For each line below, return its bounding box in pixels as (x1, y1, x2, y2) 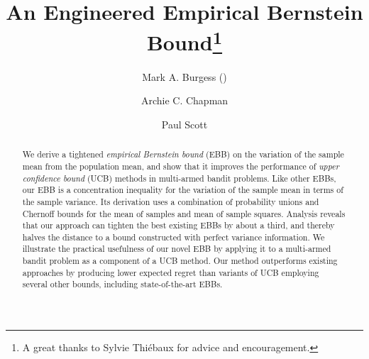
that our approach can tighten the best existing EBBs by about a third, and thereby (22, 219, 335, 231)
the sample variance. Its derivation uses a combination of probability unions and (22, 195, 319, 207)
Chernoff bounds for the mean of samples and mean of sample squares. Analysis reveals (22, 207, 346, 219)
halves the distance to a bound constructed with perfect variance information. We (22, 231, 325, 243)
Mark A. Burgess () (142, 69, 227, 84)
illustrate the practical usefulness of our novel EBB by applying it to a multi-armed (22, 243, 331, 255)
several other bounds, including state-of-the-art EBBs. (22, 278, 223, 290)
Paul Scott (161, 116, 208, 131)
